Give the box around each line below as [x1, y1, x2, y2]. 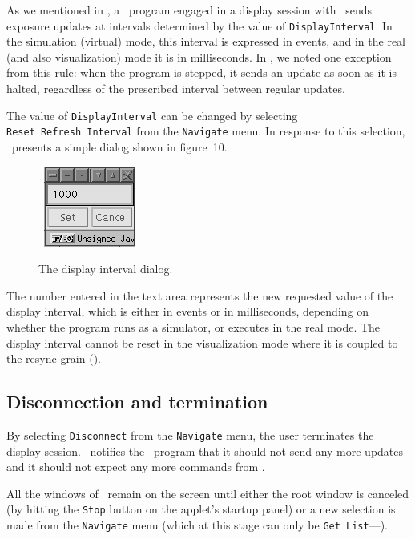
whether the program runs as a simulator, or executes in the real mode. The [6, 318, 381, 335]
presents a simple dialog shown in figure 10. [11, 138, 228, 155]
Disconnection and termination [6, 389, 268, 414]
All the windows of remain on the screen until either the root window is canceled [6, 485, 409, 501]
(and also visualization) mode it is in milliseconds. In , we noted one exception [6, 48, 392, 65]
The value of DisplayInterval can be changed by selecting [6, 107, 298, 123]
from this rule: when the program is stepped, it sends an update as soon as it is [6, 64, 397, 81]
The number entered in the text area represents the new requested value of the [6, 287, 393, 304]
